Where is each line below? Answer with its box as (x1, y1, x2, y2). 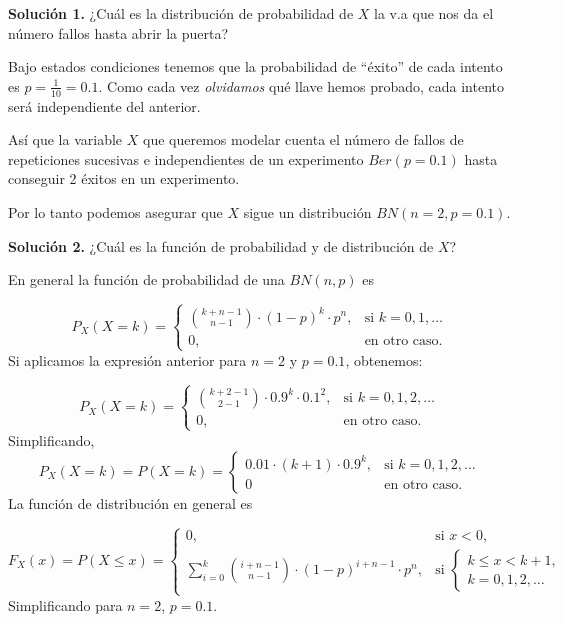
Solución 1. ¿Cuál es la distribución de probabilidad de (8, 3, 354, 23)
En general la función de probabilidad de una (8, 269, 285, 290)
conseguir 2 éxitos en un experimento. (8, 168, 240, 189)
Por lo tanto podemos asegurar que (8, 201, 223, 222)
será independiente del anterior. (8, 95, 201, 116)
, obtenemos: (345, 349, 423, 370)
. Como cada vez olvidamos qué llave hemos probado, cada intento (98, 75, 505, 96)
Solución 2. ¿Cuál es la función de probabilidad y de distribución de (8, 235, 434, 256)
